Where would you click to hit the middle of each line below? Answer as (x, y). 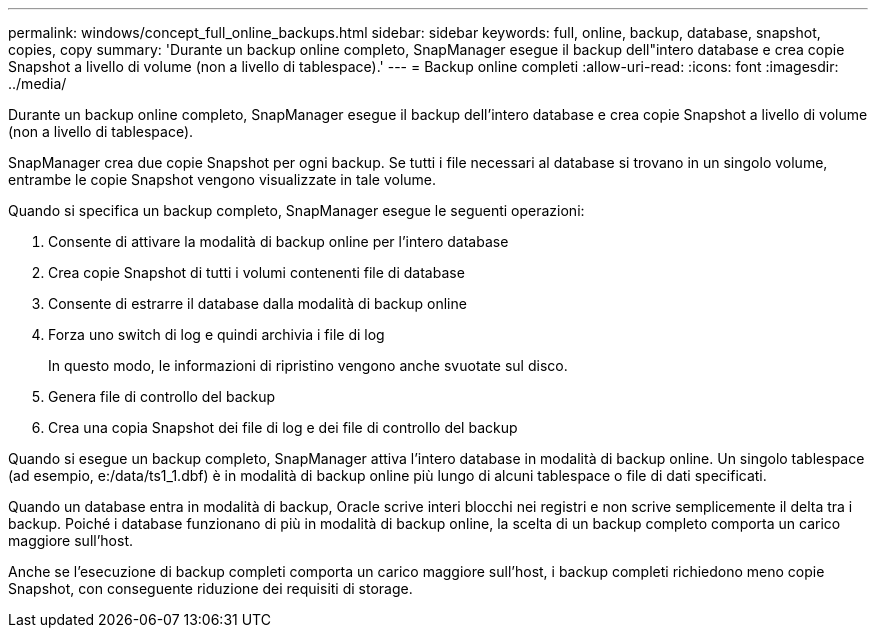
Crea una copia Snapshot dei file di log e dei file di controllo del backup (283, 427)
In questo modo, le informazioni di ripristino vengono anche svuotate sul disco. (308, 365)
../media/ (37, 83)
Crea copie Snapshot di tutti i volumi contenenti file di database (256, 272)
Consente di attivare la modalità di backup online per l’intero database (278, 241)
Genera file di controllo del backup (162, 396)
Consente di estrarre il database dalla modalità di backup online (257, 303)
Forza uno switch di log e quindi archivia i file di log (216, 334)
